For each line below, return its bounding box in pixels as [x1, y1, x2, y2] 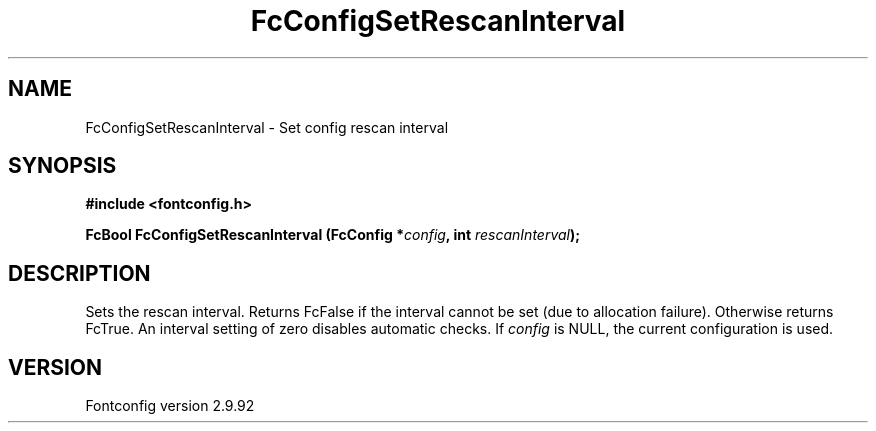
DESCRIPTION [8, 260, 151, 286]
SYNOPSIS [8, 153, 117, 179]
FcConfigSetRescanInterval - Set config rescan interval [85, 118, 449, 136]
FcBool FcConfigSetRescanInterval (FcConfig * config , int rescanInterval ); [85, 226, 581, 244]
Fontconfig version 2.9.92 [85, 397, 255, 415]
